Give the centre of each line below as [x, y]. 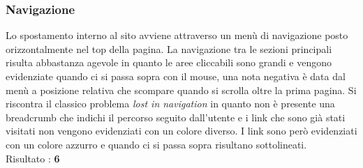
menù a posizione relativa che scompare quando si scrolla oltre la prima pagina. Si [181, 90]
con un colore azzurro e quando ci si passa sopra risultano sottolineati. [156, 144]
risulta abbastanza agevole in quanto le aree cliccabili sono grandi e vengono [169, 62]
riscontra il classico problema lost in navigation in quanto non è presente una [170, 104]
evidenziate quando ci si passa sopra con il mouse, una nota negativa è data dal [176, 76]
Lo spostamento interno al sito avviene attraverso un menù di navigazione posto [177, 35]
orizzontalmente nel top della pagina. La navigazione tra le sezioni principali [169, 48]
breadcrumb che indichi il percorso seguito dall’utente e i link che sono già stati [176, 117]
